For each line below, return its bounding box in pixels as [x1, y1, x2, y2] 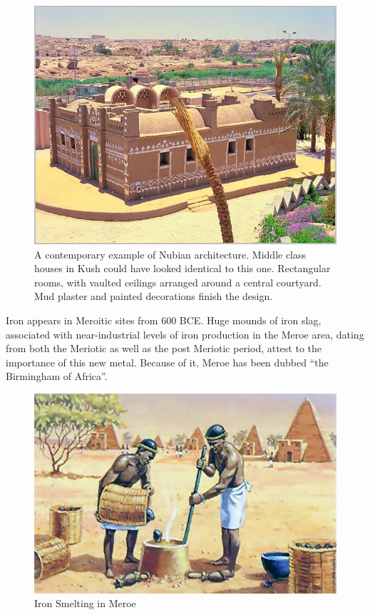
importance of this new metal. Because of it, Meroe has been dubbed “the [6, 354, 329, 369]
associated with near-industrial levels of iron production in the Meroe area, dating [6, 326, 364, 341]
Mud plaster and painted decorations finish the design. [34, 289, 273, 304]
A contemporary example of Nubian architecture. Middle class [34, 246, 307, 261]
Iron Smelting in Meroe [34, 596, 136, 611]
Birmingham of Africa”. [6, 369, 108, 384]
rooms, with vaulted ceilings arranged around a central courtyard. [34, 274, 322, 289]
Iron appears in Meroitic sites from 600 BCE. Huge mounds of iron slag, [6, 313, 322, 328]
